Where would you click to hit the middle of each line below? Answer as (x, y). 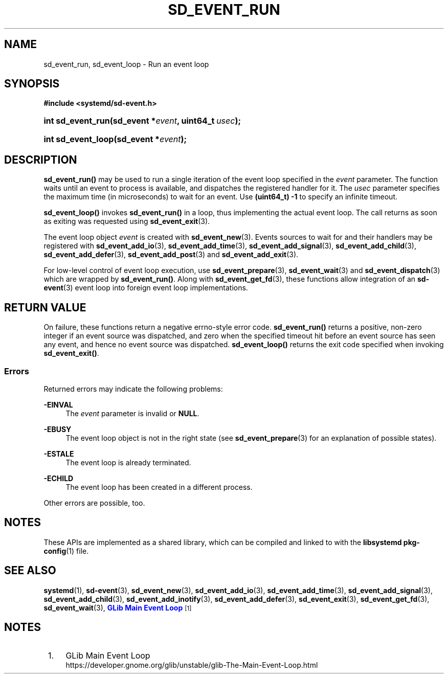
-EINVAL (58, 404)
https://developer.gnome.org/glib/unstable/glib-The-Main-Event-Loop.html (192, 665)
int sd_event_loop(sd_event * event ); (115, 139)
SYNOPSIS (32, 84)
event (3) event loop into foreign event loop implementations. (146, 288)
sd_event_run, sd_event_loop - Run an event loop (126, 64)
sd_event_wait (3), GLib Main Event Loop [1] (118, 607)
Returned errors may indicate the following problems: (133, 389)
